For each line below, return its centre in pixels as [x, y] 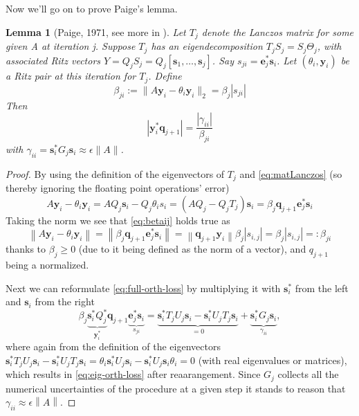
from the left [322, 288]
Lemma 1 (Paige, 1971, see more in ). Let [96, 31]
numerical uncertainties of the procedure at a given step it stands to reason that [176, 388]
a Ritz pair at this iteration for [71, 76]
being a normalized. [47, 265]
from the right [65, 301]
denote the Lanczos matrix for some [278, 31]
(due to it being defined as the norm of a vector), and [192, 249]
